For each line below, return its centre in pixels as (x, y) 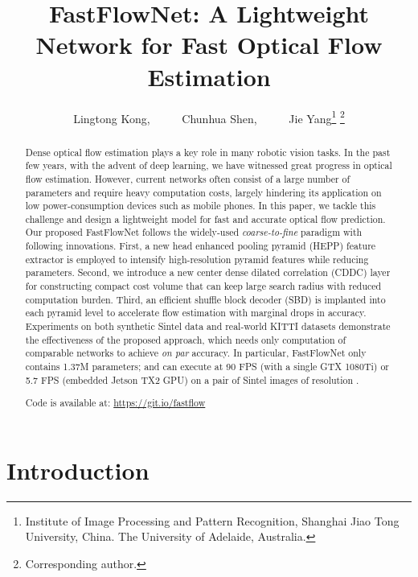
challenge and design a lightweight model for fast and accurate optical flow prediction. (205, 218)
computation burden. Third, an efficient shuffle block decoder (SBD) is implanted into (205, 299)
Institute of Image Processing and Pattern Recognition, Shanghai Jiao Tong (212, 520)
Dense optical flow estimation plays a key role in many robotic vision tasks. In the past (208, 152)
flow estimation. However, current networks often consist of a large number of (188, 178)
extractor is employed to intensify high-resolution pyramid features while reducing (197, 259)
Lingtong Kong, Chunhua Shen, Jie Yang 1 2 (209, 117)
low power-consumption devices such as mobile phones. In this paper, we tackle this (201, 206)
